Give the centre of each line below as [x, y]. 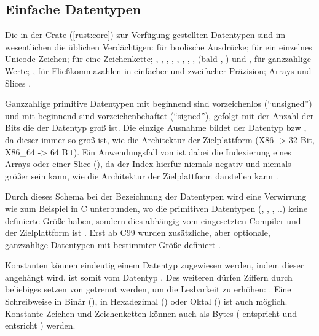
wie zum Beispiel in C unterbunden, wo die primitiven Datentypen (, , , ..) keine [156, 208]
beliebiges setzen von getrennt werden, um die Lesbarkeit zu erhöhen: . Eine [148, 289]
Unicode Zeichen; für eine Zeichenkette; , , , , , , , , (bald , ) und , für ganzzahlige [158, 59]
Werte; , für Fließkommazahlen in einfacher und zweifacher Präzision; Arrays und [158, 70]
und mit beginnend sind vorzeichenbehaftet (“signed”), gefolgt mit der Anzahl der [159, 115]
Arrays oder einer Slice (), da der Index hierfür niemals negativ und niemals [148, 164]
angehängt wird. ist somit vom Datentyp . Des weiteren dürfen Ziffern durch [149, 277]
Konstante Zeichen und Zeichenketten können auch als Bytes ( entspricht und [151, 313]
